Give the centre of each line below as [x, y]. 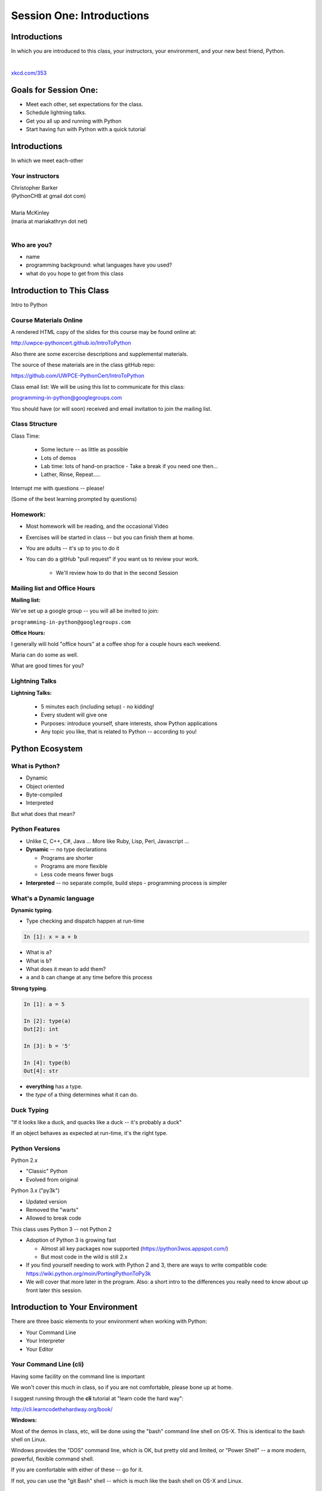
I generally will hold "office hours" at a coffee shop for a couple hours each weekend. [116, 644]
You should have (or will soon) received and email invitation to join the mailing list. [111, 409]
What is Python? [35, 766]
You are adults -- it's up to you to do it [72, 548]
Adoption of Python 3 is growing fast [71, 1240]
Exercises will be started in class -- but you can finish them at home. [110, 537]
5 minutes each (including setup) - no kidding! [97, 706]
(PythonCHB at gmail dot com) [49, 196]
